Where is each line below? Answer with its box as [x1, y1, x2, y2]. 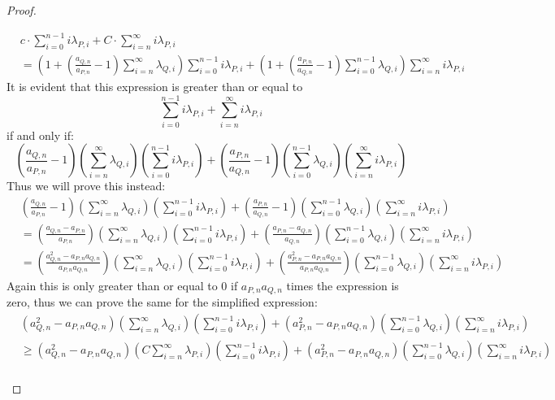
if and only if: [7, 126, 74, 143]
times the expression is [286, 276, 399, 293]
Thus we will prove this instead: [7, 177, 166, 194]
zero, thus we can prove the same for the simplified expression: [7, 293, 318, 311]
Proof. [7, 2, 37, 18]
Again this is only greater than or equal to [7, 276, 218, 293]
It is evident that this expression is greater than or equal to [7, 77, 303, 94]
